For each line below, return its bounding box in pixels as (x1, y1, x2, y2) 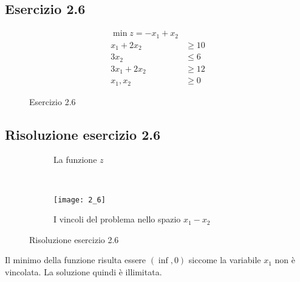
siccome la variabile (188, 253, 261, 266)
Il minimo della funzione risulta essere (5, 253, 146, 266)
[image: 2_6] (53, 195, 106, 204)
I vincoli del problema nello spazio (53, 213, 181, 225)
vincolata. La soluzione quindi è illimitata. (5, 266, 162, 278)
